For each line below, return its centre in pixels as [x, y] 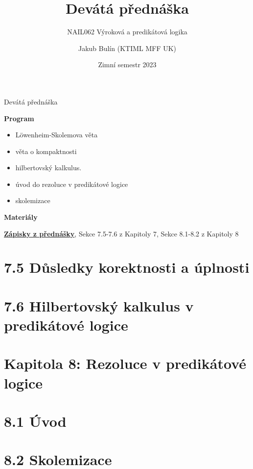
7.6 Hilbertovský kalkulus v [99, 305]
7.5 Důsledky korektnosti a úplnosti [127, 267]
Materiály [21, 217]
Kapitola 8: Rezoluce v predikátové [125, 363]
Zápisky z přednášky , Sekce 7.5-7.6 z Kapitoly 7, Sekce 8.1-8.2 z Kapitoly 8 [121, 233]
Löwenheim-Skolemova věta [57, 135]
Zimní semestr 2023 [127, 65]
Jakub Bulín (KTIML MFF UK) [127, 48]
